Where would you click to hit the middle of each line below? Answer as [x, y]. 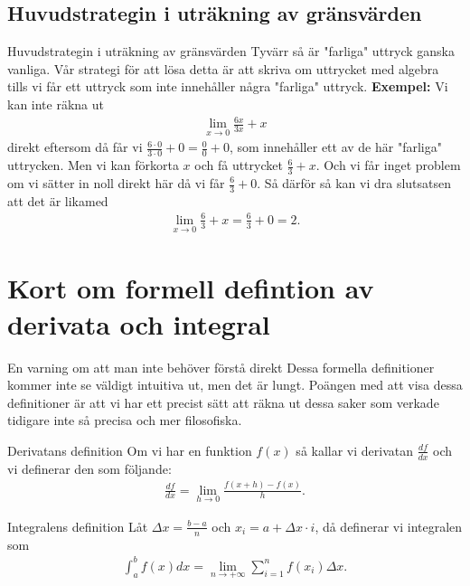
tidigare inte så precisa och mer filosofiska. [125, 420]
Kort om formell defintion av [191, 288]
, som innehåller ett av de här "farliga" [335, 147]
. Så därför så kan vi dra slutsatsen [354, 183]
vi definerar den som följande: [89, 468]
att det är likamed [58, 200]
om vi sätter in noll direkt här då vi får [116, 183]
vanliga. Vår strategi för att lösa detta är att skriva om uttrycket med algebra [223, 68]
